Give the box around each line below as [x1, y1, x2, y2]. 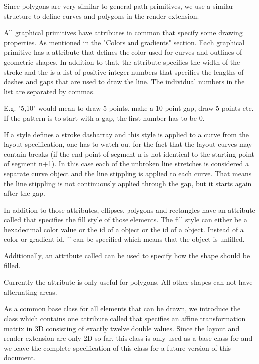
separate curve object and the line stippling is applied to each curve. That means [4, 168, 252, 178]
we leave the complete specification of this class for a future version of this [4, 342, 231, 353]
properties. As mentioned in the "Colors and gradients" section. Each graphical [4, 37, 245, 47]
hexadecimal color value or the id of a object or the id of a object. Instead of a [4, 224, 244, 234]
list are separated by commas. [4, 86, 95, 96]
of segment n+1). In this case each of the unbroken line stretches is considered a [4, 158, 249, 169]
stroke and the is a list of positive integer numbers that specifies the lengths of [4, 66, 244, 77]
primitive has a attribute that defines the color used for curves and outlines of [4, 47, 242, 57]
